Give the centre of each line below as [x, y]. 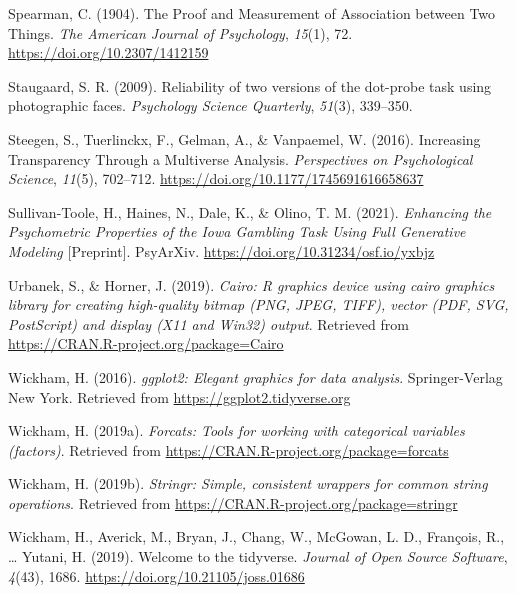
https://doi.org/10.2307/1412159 [108, 52]
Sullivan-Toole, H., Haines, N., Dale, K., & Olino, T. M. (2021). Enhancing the [250, 211]
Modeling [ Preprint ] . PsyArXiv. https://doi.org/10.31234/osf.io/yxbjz [221, 250]
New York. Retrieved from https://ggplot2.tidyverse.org [179, 396]
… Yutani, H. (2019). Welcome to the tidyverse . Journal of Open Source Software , [258, 556]
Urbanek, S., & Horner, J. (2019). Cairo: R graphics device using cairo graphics [251, 284]
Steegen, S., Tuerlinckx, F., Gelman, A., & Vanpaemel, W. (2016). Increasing [244, 138]
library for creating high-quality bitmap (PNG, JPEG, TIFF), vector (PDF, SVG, [258, 304]
